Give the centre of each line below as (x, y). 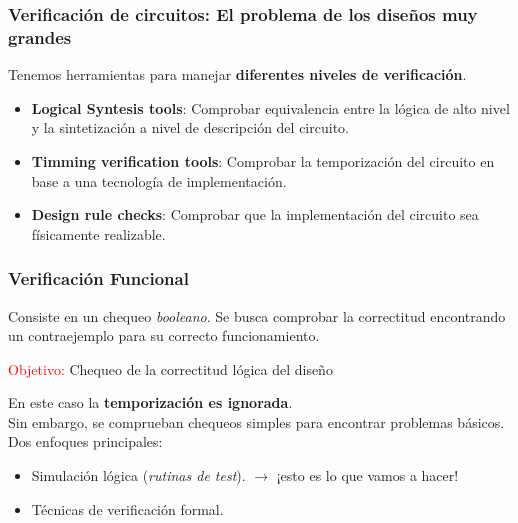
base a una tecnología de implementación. (159, 180)
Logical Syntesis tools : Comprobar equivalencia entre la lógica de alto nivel (270, 107)
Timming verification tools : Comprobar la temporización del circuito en (263, 160)
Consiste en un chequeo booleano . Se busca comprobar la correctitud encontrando (257, 315)
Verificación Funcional (98, 278)
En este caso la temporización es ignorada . (150, 402)
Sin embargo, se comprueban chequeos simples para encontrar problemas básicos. (256, 421)
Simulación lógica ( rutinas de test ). (138, 475)
